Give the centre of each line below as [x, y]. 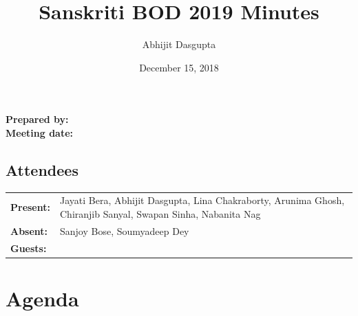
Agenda [42, 298]
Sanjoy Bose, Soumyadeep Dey [124, 230]
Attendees [42, 169]
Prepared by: [37, 119]
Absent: [29, 230]
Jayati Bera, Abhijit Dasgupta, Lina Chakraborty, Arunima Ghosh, [202, 200]
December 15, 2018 [179, 67]
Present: [30, 207]
